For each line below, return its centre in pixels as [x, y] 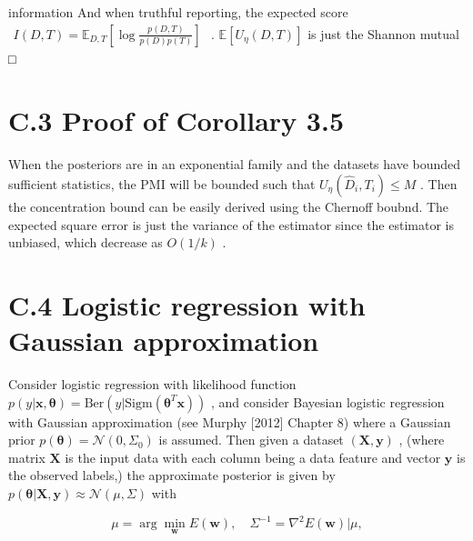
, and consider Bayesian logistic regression [328, 401]
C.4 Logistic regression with [187, 304]
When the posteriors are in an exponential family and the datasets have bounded [235, 164]
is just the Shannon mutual [383, 33]
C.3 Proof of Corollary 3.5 [176, 120]
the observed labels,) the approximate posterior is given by [172, 475]
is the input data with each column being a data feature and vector [253, 457]
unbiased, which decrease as [86, 242]
